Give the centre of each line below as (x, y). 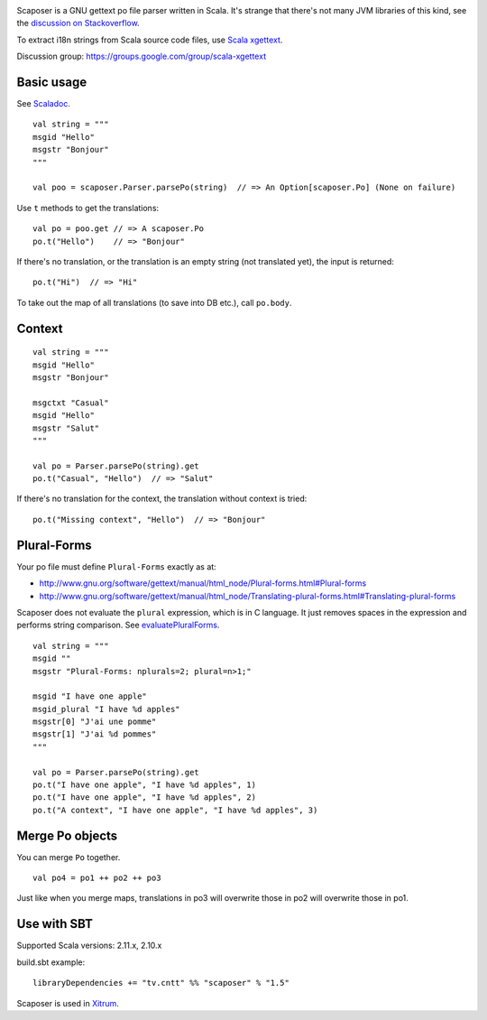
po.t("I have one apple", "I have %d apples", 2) (145, 797)
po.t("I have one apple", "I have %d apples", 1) (145, 785)
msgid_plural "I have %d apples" (106, 709)
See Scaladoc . (44, 104)
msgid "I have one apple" (90, 696)
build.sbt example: (51, 962)
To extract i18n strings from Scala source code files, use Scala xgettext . (150, 40)
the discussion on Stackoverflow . (78, 23)
